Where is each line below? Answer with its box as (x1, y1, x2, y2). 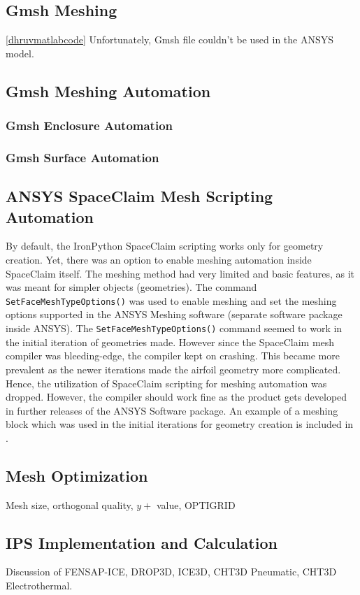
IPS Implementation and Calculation (6, 531, 278, 553)
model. (6, 45, 34, 60)
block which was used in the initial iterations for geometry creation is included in (6, 417, 354, 431)
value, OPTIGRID (156, 497, 236, 512)
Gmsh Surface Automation (6, 148, 159, 166)
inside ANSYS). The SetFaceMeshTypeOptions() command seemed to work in (6, 321, 343, 336)
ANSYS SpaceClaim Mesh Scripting (6, 185, 273, 207)
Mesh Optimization (6, 464, 148, 486)
